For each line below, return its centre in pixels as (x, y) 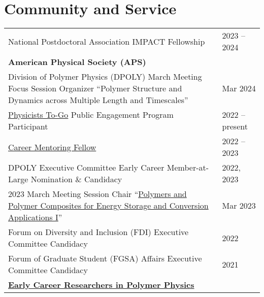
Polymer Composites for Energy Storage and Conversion (108, 206)
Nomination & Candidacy (76, 179)
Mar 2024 (239, 88)
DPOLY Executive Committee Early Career (86, 168)
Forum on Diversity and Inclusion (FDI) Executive (98, 232)
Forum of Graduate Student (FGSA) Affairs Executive (105, 258)
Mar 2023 (239, 206)
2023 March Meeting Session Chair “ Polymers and (97, 194)
